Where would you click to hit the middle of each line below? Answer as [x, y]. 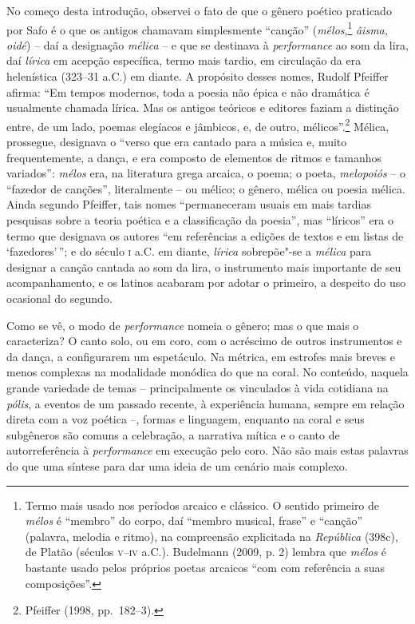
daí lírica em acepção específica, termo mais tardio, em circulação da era [184, 60]
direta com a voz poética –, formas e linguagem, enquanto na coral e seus [186, 419]
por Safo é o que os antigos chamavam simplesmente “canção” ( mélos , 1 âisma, [198, 28]
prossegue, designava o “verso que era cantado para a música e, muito [177, 142]
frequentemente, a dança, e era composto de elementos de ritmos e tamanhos [194, 157]
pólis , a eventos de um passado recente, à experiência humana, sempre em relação [206, 403]
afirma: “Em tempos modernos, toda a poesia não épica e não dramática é [188, 91]
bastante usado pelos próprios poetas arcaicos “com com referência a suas [205, 567]
